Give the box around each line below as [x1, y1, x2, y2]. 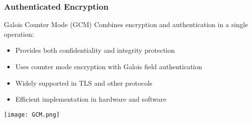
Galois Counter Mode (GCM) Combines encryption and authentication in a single [4, 19, 248, 30]
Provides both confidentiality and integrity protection [15, 45, 175, 55]
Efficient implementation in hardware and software [15, 94, 166, 104]
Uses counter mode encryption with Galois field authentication [15, 61, 202, 71]
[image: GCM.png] [4, 111, 60, 118]
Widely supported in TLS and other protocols [15, 77, 153, 88]
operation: [4, 29, 34, 39]
